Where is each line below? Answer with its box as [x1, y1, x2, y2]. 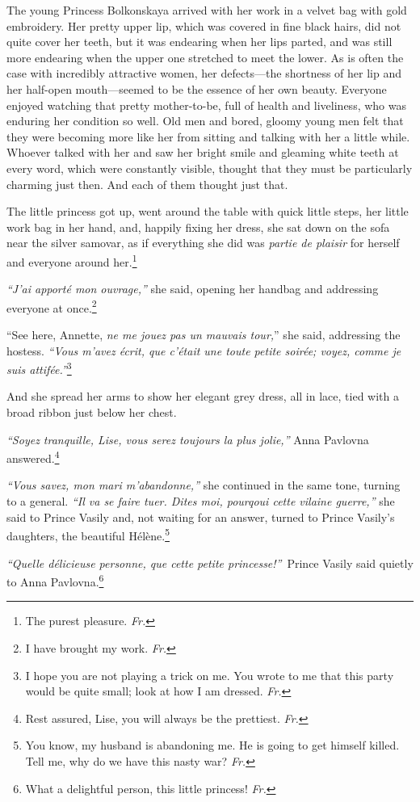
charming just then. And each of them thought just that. [6, 175, 288, 192]
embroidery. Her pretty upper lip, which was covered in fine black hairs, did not [6, 17, 401, 34]
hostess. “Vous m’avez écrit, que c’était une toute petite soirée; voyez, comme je [6, 342, 401, 359]
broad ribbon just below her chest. [6, 404, 177, 421]
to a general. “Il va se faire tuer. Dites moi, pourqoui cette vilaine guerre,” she [6, 493, 395, 510]
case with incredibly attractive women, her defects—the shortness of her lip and [6, 65, 402, 82]
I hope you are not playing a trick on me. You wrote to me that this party [25, 666, 394, 683]
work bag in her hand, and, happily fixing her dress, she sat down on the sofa [6, 218, 390, 235]
